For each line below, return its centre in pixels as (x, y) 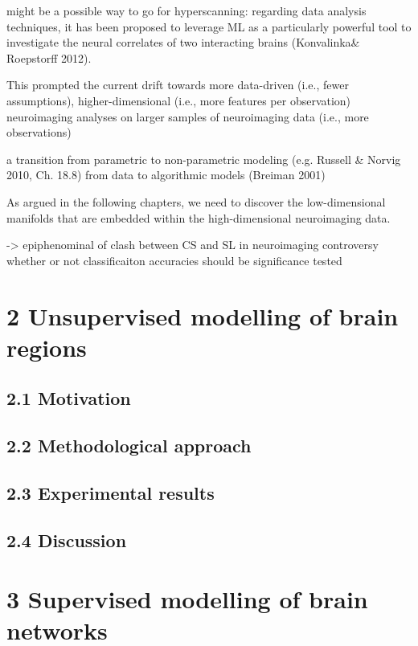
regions (47, 347)
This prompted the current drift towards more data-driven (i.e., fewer (178, 85)
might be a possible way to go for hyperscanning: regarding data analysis (186, 10)
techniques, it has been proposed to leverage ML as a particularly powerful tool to (209, 26)
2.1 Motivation (69, 398)
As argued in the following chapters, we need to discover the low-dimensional (196, 201)
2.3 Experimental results (111, 492)
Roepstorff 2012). (49, 57)
